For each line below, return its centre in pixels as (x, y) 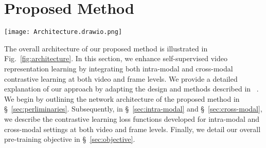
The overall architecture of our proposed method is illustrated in (106, 48)
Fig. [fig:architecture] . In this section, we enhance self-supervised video (116, 58)
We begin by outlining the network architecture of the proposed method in (122, 98)
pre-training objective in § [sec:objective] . (70, 139)
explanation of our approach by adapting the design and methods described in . (131, 89)
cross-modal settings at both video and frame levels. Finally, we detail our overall (132, 129)
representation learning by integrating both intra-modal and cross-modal (119, 68)
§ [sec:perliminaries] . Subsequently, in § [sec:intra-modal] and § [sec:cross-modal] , (133, 109)
